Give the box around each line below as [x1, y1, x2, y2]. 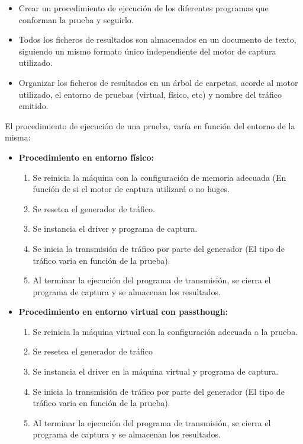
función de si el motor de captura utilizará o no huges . [33, 183, 230, 195]
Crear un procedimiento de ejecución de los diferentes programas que [18, 2, 269, 14]
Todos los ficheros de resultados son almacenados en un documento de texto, [18, 33, 296, 46]
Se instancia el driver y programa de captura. [33, 222, 198, 235]
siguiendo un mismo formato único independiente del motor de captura [18, 44, 276, 57]
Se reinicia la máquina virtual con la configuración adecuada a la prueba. [33, 325, 298, 337]
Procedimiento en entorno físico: [18, 151, 154, 163]
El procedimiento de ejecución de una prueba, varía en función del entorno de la [5, 119, 295, 132]
